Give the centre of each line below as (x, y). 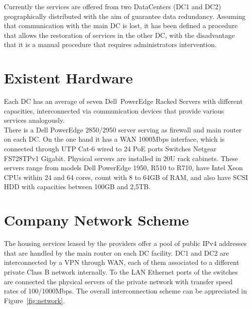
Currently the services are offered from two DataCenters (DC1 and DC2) (113, 6)
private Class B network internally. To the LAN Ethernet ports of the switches (121, 271)
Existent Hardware (68, 78)
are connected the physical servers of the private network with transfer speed (118, 281)
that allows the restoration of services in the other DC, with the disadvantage (119, 35)
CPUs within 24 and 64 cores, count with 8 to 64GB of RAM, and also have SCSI (126, 177)
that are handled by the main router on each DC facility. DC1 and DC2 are (117, 252)
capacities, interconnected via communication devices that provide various (114, 110)
